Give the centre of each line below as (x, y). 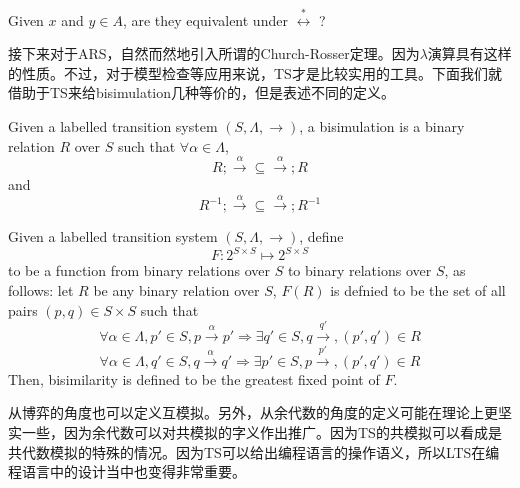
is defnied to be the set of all (418, 289)
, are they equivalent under (205, 19)
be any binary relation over (176, 289)
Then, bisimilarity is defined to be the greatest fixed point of (194, 378)
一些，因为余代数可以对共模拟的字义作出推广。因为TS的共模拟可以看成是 (261, 431)
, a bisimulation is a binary (382, 125)
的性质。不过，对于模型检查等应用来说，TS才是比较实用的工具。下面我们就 (255, 72)
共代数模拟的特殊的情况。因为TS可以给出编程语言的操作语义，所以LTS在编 (254, 451)
